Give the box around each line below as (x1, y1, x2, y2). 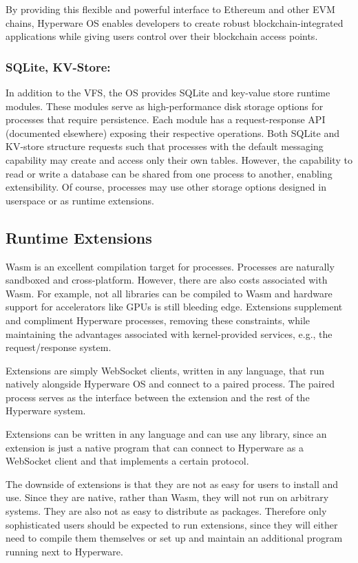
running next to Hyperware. (6, 544, 123, 558)
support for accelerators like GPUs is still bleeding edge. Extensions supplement (6, 299, 343, 314)
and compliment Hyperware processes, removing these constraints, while (6, 312, 310, 327)
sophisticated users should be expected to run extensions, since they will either (6, 517, 338, 531)
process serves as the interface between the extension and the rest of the (6, 390, 310, 404)
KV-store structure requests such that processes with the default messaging (6, 139, 324, 153)
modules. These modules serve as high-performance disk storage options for (6, 98, 324, 113)
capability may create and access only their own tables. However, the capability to (6, 152, 352, 167)
